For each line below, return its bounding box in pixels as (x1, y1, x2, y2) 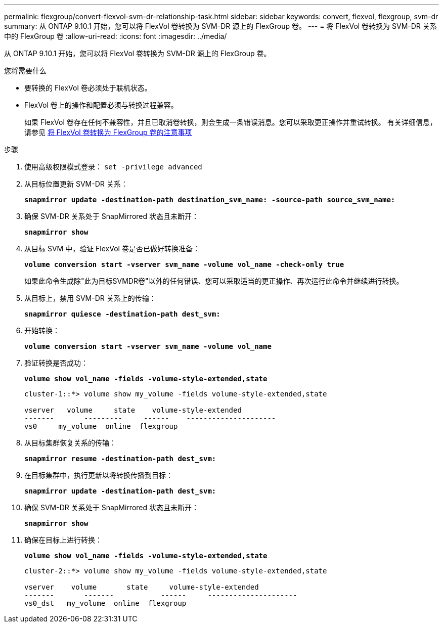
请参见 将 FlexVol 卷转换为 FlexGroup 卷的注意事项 (24, 128, 192, 137)
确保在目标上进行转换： (24, 535, 102, 544)
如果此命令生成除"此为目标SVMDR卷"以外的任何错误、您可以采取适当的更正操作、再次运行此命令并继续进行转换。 (24, 277, 404, 285)
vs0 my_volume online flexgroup (24, 422, 178, 430)
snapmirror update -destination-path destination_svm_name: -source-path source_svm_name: (24, 196, 395, 204)
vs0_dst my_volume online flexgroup (24, 599, 187, 607)
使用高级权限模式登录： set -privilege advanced (24, 162, 202, 171)
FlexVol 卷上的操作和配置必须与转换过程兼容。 (24, 101, 178, 109)
